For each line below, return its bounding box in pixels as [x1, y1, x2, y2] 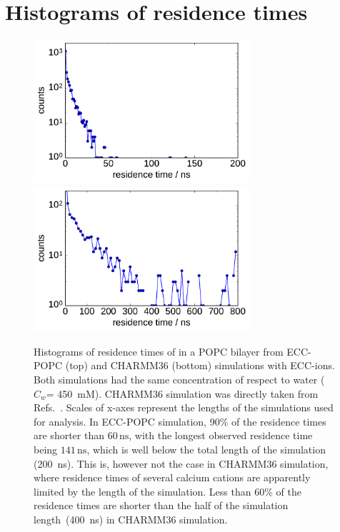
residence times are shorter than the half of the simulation [34, 498, 289, 513]
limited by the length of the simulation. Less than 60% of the [34, 483, 301, 498]
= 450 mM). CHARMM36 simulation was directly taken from [46, 386, 319, 401]
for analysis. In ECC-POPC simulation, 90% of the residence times [34, 413, 326, 428]
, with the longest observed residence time [129, 428, 313, 443]
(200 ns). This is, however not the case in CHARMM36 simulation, [34, 456, 329, 471]
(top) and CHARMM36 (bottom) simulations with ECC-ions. [65, 358, 335, 373]
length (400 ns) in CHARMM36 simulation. [34, 511, 228, 526]
